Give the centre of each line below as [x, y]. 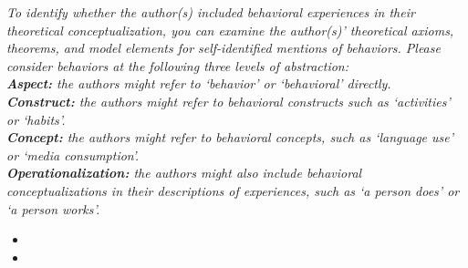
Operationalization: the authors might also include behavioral [184, 173]
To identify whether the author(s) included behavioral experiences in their [211, 12]
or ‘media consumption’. [73, 155]
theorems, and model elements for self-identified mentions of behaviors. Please [224, 48]
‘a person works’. [53, 208]
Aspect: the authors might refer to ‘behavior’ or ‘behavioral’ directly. [199, 83]
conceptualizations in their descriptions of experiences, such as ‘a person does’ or [233, 190]
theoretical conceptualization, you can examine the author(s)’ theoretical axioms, [230, 30]
